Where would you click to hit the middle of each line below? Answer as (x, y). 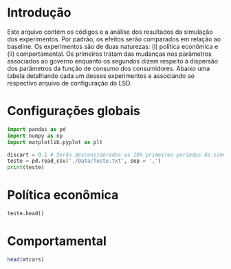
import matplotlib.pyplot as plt (55, 142)
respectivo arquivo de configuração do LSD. (69, 83)
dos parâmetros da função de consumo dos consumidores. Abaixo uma (109, 68)
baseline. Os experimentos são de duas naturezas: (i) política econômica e (113, 46)
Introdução (39, 13)
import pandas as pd (37, 129)
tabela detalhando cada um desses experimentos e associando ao (101, 76)
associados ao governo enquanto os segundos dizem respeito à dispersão (113, 61)
